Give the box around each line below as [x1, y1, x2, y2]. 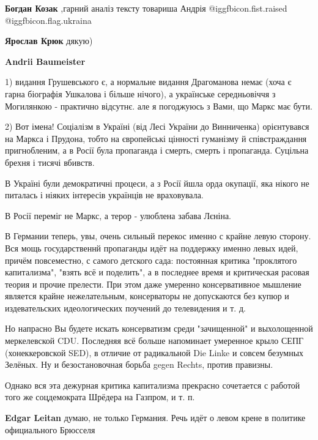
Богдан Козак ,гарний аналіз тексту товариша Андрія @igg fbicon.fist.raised [5, 2, 287, 14]
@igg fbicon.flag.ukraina [5, 13, 92, 26]
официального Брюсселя [5, 423, 95, 436]
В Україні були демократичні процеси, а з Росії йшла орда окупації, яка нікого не [5, 176, 309, 189]
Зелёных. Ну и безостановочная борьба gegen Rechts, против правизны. [5, 358, 273, 371]
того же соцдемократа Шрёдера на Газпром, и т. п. [5, 390, 195, 403]
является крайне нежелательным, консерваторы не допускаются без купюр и [5, 289, 289, 302]
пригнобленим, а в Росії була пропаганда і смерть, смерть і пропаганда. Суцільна [5, 144, 309, 157]
